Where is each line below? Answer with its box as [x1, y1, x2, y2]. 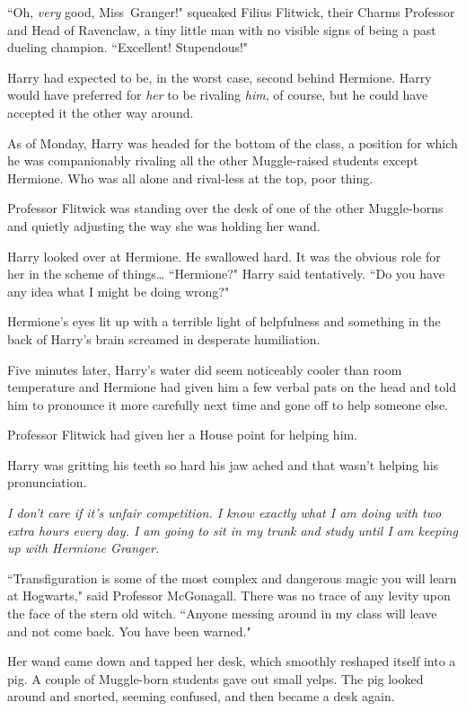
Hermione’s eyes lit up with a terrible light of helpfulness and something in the [7, 312, 441, 331]
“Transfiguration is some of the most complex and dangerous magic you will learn [7, 568, 457, 587]
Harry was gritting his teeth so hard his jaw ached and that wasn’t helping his [7, 455, 439, 474]
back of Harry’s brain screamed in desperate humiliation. [7, 329, 321, 348]
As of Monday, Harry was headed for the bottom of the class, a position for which [7, 133, 458, 152]
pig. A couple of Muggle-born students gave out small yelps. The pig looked [7, 669, 424, 688]
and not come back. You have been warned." [7, 621, 251, 640]
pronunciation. [7, 473, 87, 492]
